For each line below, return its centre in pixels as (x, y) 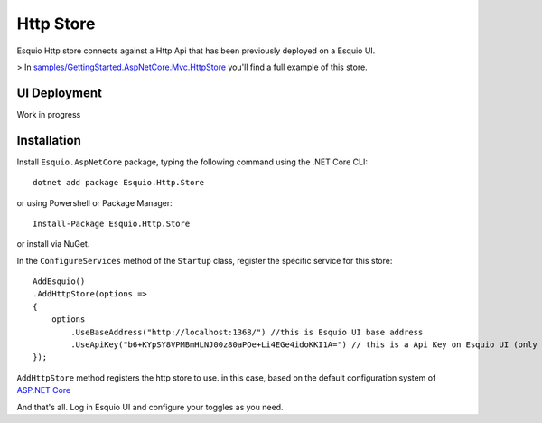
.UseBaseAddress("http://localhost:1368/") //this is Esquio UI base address (247, 332)
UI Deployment (60, 93)
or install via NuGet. (53, 244)
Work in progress (49, 114)
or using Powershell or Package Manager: (94, 202)
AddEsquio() (59, 282)
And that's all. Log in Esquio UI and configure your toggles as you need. (150, 407)
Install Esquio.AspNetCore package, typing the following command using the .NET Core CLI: (192, 162)
